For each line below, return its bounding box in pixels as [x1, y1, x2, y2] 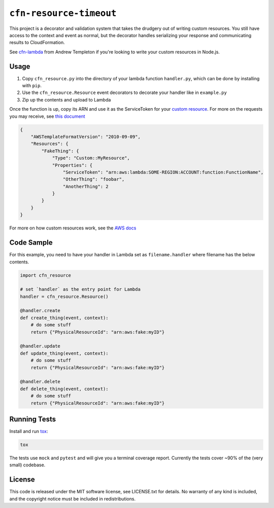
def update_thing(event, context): [20, 350, 109, 356]
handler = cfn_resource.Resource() [20, 293, 109, 299]
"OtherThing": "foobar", [62, 177, 125, 182]
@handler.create [20, 308, 61, 314]
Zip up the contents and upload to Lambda [22, 96, 111, 103]
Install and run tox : [9, 428, 48, 434]
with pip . [22, 83, 42, 89]
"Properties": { [52, 162, 93, 168]
